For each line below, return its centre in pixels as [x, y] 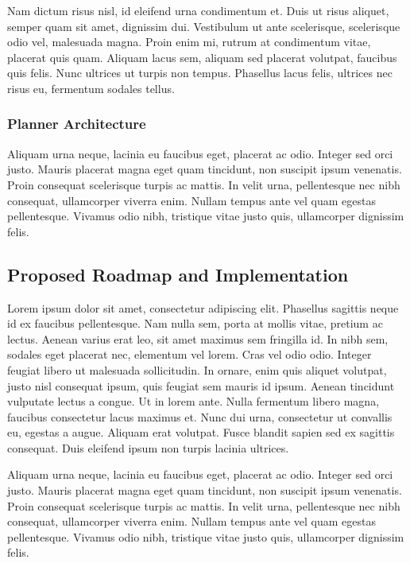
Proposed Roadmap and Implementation [178, 274]
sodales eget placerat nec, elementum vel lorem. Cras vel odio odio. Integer [190, 354]
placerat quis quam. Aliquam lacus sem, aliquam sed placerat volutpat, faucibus [202, 57]
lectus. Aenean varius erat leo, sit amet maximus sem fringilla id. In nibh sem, [198, 338]
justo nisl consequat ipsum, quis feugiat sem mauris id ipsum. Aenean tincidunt [201, 385]
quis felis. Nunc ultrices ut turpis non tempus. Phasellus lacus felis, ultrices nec [200, 73]
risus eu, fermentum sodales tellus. [91, 88]
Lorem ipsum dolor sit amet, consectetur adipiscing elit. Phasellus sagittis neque [203, 307]
